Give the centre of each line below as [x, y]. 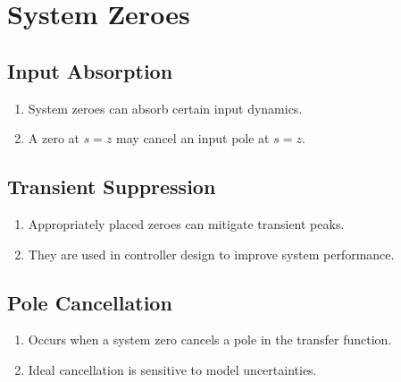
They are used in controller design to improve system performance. [211, 254]
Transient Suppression [112, 187]
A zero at [54, 138]
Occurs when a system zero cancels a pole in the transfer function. [210, 340]
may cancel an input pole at [193, 138]
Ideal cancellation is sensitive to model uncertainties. [172, 369]
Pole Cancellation [90, 302]
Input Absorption [90, 70]
